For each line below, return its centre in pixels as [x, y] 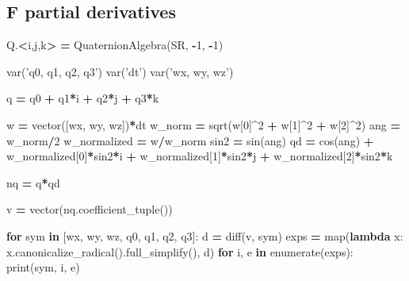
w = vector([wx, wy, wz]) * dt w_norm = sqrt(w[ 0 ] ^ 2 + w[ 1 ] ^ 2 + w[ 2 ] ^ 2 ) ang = [203, 124]
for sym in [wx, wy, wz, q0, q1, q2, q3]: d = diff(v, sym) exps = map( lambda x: [205, 235]
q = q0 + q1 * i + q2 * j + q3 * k [83, 98]
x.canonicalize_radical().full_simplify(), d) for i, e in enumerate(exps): [180, 251]
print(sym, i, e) [43, 267]
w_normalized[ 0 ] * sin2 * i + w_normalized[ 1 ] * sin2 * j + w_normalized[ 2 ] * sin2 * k [200, 156]
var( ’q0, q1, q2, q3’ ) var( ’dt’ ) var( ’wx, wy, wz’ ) [120, 71]
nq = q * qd [33, 182]
